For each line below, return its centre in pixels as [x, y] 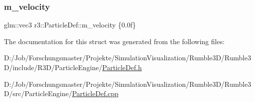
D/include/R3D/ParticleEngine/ [53, 67]
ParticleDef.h [122, 67]
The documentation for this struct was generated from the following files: [114, 41]
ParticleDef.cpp [95, 93]
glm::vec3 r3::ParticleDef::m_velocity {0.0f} [70, 25]
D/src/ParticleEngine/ [38, 93]
